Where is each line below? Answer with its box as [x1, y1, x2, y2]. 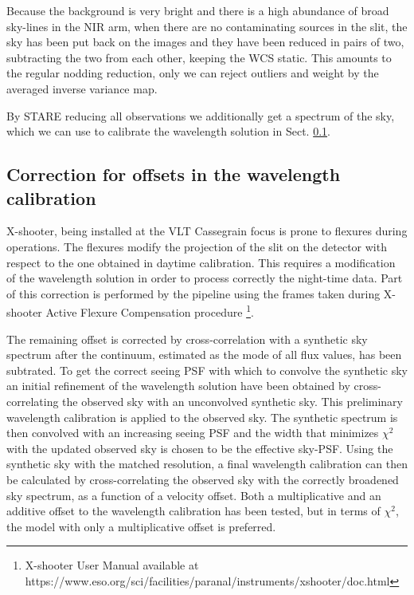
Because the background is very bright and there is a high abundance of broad [6, 2, 389, 18]
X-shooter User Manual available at [25, 557, 199, 573]
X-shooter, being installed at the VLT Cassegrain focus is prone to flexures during [6, 223, 408, 239]
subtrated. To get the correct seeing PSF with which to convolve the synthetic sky [6, 361, 408, 378]
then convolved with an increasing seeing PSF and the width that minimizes [6, 424, 379, 441]
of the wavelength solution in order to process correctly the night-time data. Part [6, 270, 403, 286]
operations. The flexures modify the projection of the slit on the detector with [6, 238, 387, 254]
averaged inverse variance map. [6, 80, 158, 97]
